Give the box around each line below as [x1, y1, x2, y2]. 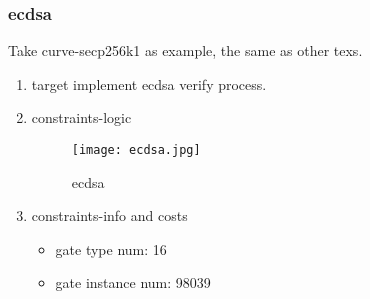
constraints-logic [31, 107, 132, 128]
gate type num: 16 [55, 238, 167, 259]
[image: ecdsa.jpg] [71, 143, 201, 157]
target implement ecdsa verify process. [31, 73, 267, 94]
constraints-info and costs [31, 205, 188, 226]
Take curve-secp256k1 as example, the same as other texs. [8, 40, 363, 61]
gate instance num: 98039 [55, 272, 211, 293]
